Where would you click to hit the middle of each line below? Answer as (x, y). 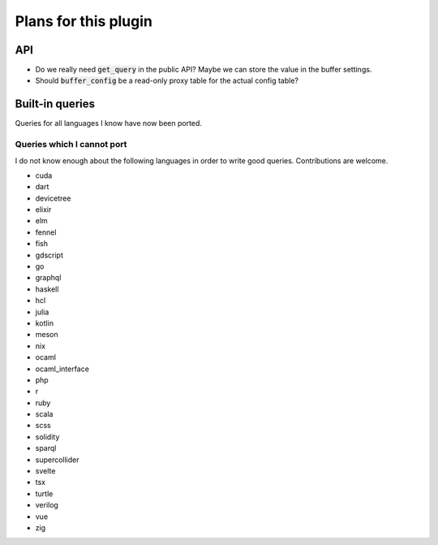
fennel (46, 232)
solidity (47, 437)
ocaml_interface (62, 369)
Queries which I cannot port (71, 145)
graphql (48, 278)
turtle (44, 493)
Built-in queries (55, 104)
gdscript (49, 255)
